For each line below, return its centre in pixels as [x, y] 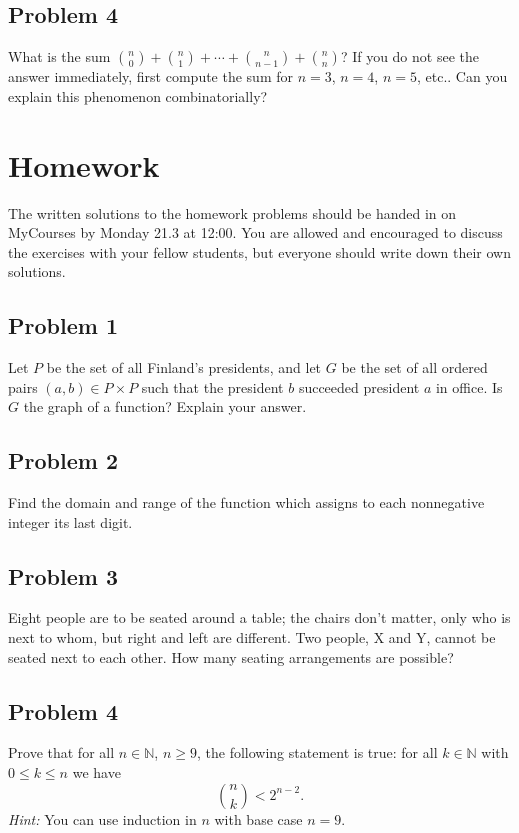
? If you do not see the [409, 56]
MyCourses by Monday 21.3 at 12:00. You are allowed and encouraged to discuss [255, 232]
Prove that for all [61, 752]
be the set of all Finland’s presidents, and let [184, 367]
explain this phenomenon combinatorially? [138, 95]
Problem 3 [63, 575]
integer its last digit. [70, 521]
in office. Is [469, 386]
